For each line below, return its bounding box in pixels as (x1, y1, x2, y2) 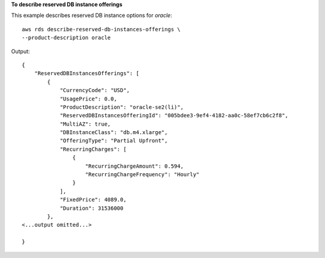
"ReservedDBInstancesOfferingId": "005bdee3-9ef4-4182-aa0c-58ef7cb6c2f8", (60, 112, 289, 119)
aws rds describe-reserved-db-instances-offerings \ (22, 26, 181, 32)
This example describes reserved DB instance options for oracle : (11, 12, 173, 19)
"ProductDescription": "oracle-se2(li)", (60, 103, 184, 111)
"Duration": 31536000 (60, 204, 123, 212)
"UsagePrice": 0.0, (60, 95, 117, 102)
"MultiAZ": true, (60, 120, 111, 127)
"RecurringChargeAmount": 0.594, (85, 162, 184, 170)
